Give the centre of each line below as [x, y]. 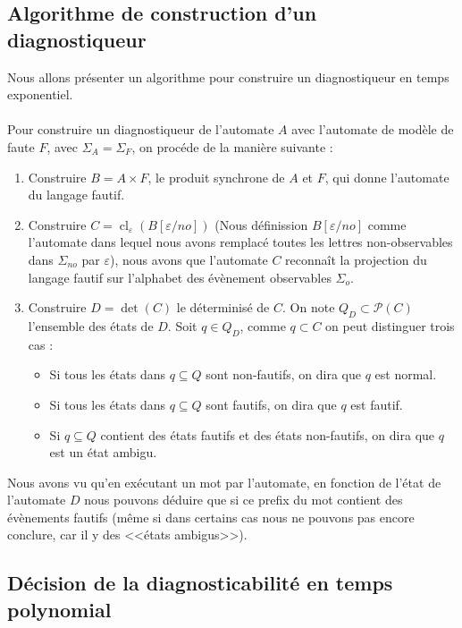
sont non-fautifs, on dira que [283, 374]
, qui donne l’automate [387, 177]
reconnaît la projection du [356, 259]
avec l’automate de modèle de [373, 129]
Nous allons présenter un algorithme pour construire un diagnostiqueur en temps [228, 76]
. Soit [182, 325]
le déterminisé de [223, 307]
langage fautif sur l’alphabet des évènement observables [180, 277]
